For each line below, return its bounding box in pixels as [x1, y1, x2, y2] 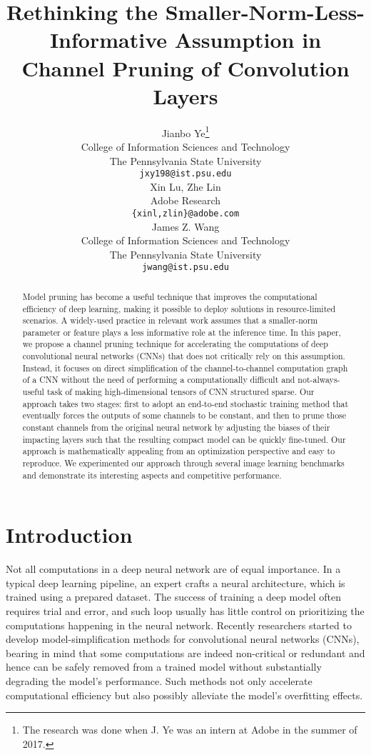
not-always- [298, 374, 340, 386]
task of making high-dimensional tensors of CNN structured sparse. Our [46, 386, 315, 398]
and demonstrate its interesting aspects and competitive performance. [22, 469, 282, 481]
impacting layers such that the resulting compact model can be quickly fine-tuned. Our [22, 433, 346, 445]
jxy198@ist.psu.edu [139, 169, 232, 179]
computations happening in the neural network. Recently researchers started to [6, 617, 352, 632]
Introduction [6, 520, 133, 549]
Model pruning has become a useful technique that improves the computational [22, 290, 317, 302]
